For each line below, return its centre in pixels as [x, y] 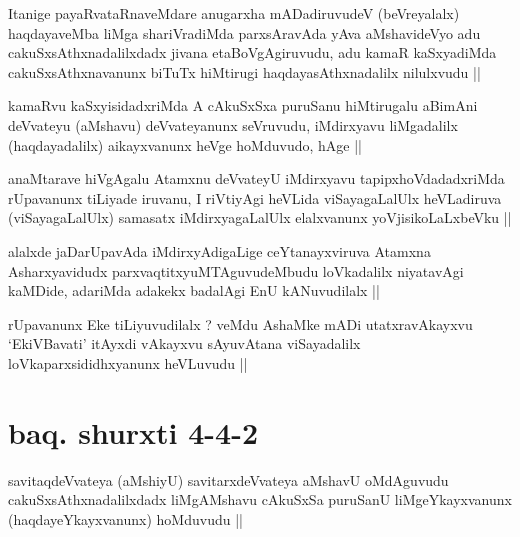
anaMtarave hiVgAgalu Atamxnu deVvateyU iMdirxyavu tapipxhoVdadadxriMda [256, 178]
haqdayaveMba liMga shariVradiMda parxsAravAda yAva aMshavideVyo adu [244, 32]
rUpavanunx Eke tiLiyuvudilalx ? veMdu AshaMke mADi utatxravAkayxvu [240, 323]
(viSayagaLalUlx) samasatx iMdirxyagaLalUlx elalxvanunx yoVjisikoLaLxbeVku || [260, 217]
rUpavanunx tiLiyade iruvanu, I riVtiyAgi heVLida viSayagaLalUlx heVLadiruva [255, 197]
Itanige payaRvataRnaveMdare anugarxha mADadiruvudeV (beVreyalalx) [234, 13]
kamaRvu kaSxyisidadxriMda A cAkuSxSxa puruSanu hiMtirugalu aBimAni [243, 105]
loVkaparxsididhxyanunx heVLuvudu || [128, 362]
